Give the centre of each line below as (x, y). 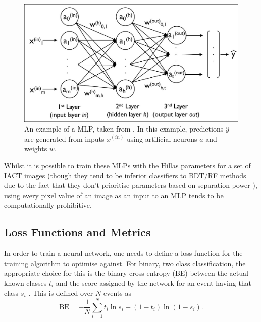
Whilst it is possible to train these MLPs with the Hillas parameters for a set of (127, 165)
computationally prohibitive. (48, 205)
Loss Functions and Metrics (77, 232)
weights (36, 148)
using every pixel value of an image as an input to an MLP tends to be (114, 195)
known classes (25, 282)
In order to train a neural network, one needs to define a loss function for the (123, 253)
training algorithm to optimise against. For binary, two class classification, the (125, 263)
